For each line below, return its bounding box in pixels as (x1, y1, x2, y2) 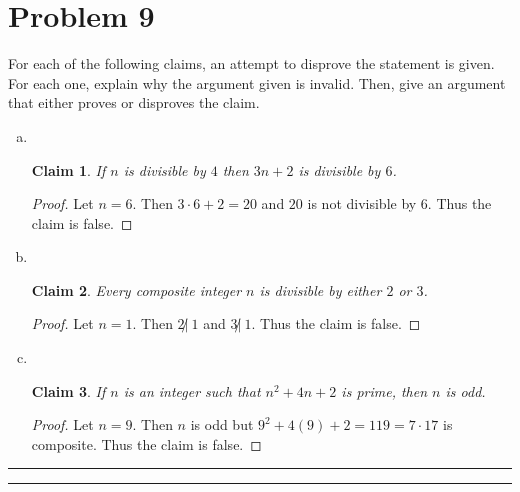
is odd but (190, 414, 254, 435)
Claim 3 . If (31, 380, 106, 401)
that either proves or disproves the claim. (8, 92, 260, 113)
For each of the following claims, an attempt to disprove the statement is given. (8, 53, 495, 74)
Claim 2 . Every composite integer (31, 279, 242, 300)
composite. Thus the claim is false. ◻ (31, 433, 262, 454)
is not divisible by (307, 193, 417, 214)
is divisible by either (259, 279, 382, 300)
